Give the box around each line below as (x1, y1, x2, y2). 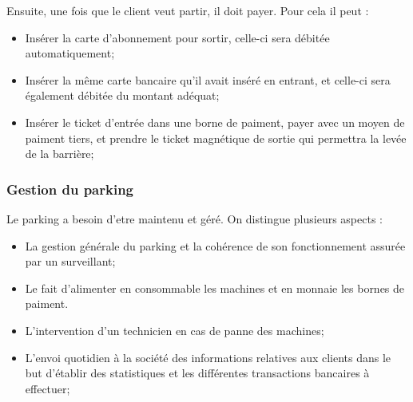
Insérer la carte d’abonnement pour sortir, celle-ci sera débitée (25, 29, 330, 45)
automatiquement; (25, 45, 115, 61)
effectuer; (25, 380, 70, 396)
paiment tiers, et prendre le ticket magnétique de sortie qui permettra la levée (25, 129, 407, 146)
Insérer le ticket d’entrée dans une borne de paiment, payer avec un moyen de (25, 113, 405, 130)
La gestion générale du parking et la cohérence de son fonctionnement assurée (25, 237, 406, 254)
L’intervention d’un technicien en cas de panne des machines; (25, 321, 324, 338)
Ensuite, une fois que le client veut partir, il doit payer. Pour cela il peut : (6, 2, 369, 18)
